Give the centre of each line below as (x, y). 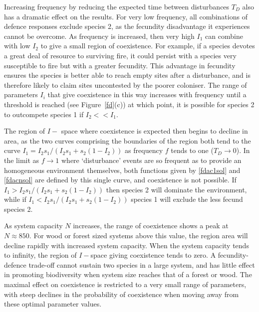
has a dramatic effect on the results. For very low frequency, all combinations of (126, 16)
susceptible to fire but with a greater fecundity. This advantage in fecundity (120, 65)
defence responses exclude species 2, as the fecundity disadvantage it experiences (127, 26)
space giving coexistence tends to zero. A (153, 255)
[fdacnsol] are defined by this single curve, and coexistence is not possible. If (120, 180)
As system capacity (33, 226)
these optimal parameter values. (53, 304)
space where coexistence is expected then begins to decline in (154, 131)
